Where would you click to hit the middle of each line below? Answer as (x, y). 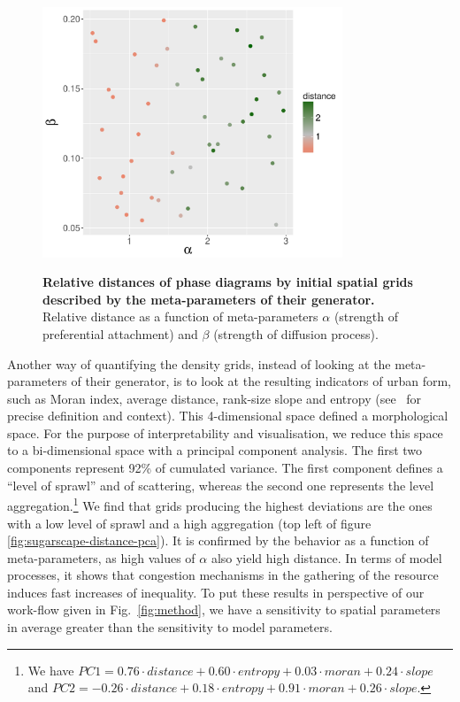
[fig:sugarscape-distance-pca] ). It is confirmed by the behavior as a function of (218, 540)
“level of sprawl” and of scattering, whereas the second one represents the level (221, 485)
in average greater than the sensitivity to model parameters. (170, 627)
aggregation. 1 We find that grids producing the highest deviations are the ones (220, 504)
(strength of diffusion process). (296, 333)
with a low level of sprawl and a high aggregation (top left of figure (189, 523)
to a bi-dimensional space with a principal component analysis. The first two (215, 450)
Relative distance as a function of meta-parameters (180, 316)
